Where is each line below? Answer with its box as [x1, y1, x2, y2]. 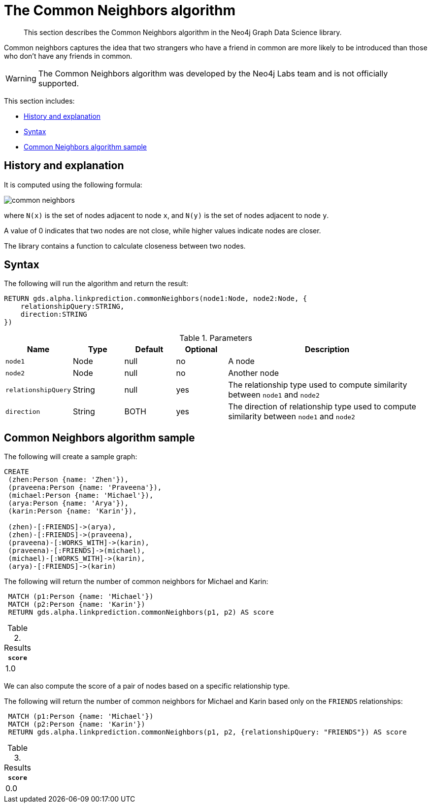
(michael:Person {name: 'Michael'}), [8, 491, 154, 500]
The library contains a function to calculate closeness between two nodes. [4, 241, 246, 250]
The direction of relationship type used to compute [228, 402, 416, 412]
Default [135, 344, 164, 355]
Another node [228, 368, 279, 378]
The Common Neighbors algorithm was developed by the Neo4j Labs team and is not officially [38, 68, 388, 78]
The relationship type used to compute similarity [228, 380, 407, 390]
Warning [5, 73, 36, 83]
